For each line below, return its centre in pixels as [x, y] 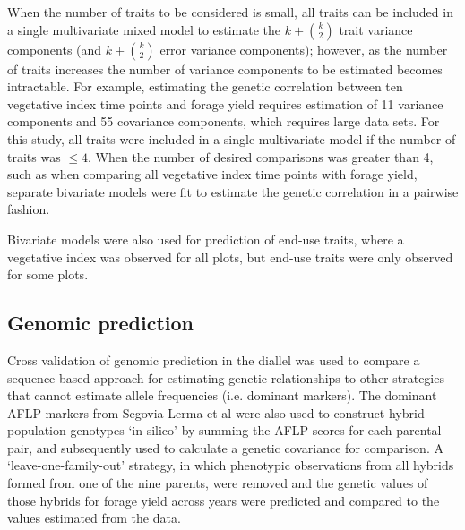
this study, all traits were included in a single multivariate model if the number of [232, 138]
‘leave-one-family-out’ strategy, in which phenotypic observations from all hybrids [231, 465]
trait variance [376, 29]
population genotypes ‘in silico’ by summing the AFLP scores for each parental [224, 430]
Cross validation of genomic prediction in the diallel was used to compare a [214, 359]
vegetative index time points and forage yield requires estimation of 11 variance [225, 103]
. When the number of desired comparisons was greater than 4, [261, 156]
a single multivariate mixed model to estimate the [144, 29]
